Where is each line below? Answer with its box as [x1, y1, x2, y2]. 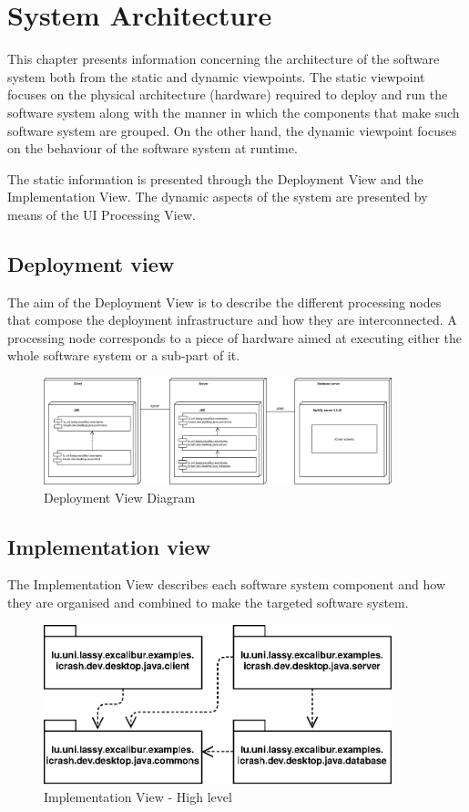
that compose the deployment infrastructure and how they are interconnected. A [7, 310, 457, 329]
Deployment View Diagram [44, 487, 196, 506]
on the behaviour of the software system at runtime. [7, 139, 298, 158]
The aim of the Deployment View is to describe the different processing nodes [7, 292, 442, 311]
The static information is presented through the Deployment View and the [7, 169, 423, 188]
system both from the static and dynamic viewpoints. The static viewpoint [7, 67, 425, 86]
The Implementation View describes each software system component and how [7, 575, 446, 594]
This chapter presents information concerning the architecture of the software [7, 49, 440, 68]
